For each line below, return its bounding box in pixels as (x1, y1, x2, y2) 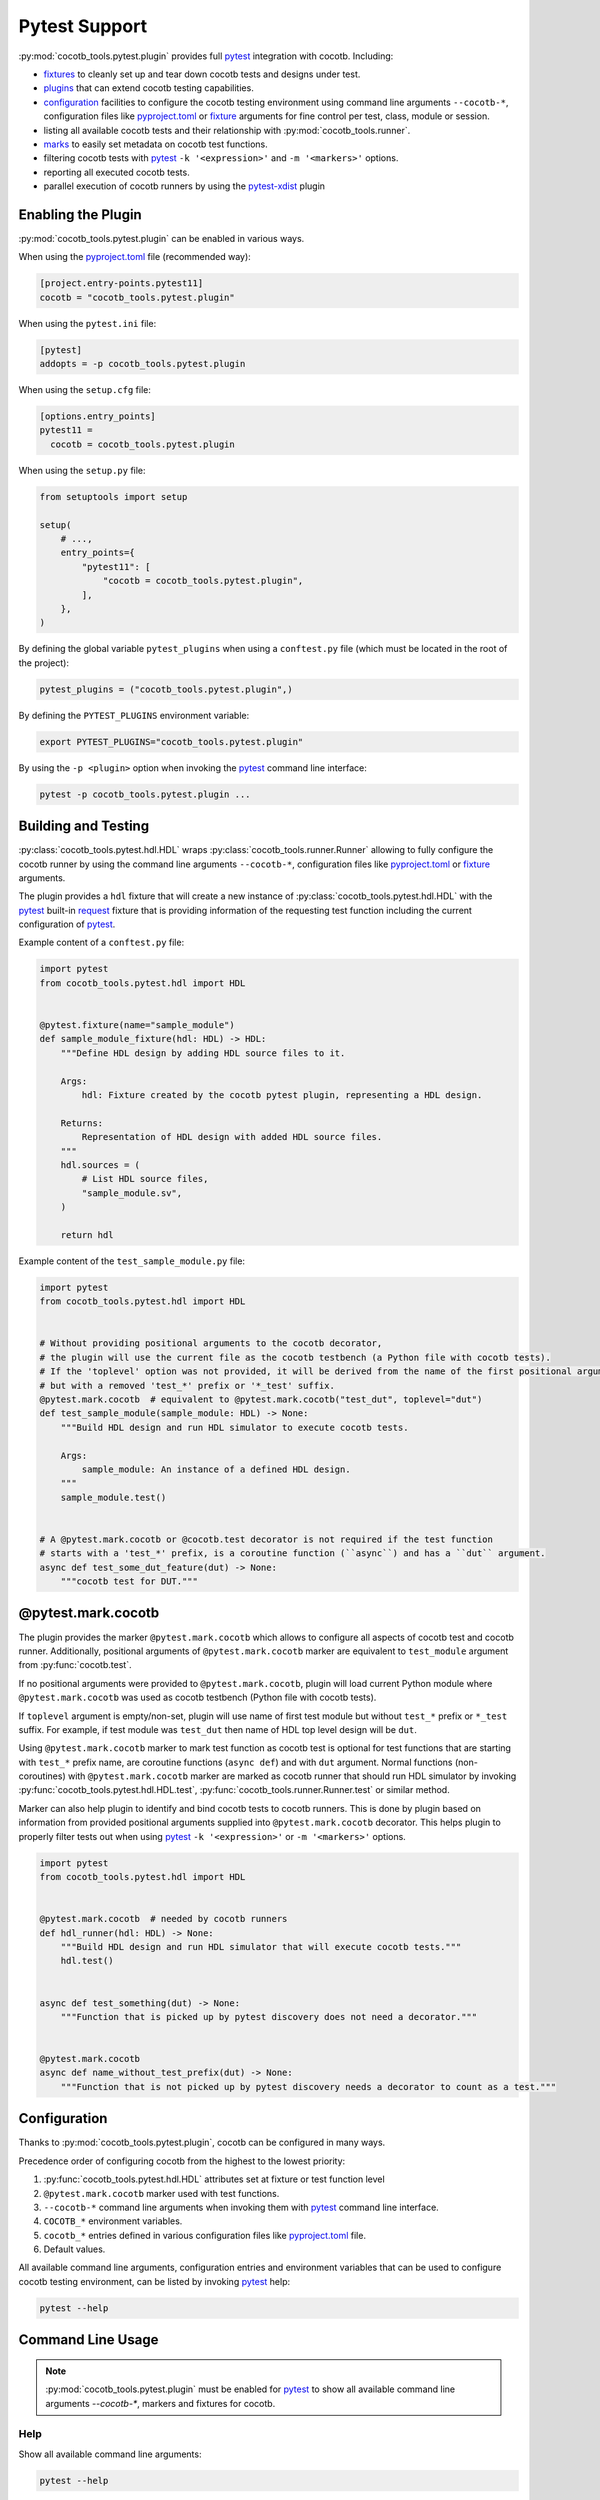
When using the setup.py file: (18, 464, 146, 476)
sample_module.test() (60, 1491, 167, 1503)
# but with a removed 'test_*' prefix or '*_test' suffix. (39, 1380, 335, 1391)
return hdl (60, 1229, 114, 1240)
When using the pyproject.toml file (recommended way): (18, 251, 252, 263)
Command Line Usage (18, 2331, 159, 2349)
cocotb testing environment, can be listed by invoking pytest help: (18, 2275, 290, 2287)
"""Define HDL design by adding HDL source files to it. (60, 1047, 346, 1059)
